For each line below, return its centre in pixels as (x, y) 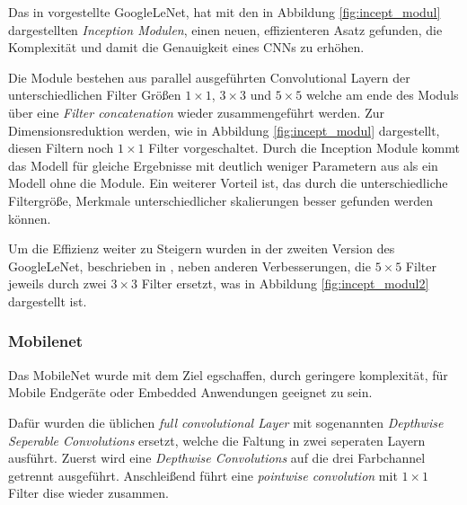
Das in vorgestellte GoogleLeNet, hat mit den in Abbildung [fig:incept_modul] (225, 12)
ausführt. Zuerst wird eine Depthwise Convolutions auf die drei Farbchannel (217, 458)
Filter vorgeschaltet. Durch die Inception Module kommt (304, 148)
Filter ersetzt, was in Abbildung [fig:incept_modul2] (285, 284)
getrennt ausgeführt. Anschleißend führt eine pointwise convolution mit (203, 475)
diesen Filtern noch (61, 148)
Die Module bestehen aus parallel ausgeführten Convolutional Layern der (209, 77)
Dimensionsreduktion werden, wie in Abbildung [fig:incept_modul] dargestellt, (224, 130)
